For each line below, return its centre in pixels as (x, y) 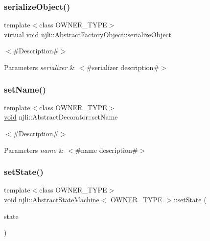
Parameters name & (34, 150)
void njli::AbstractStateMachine (52, 199)
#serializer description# (123, 67)
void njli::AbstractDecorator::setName (61, 117)
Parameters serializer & (39, 67)
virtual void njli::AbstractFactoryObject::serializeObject (88, 34)
